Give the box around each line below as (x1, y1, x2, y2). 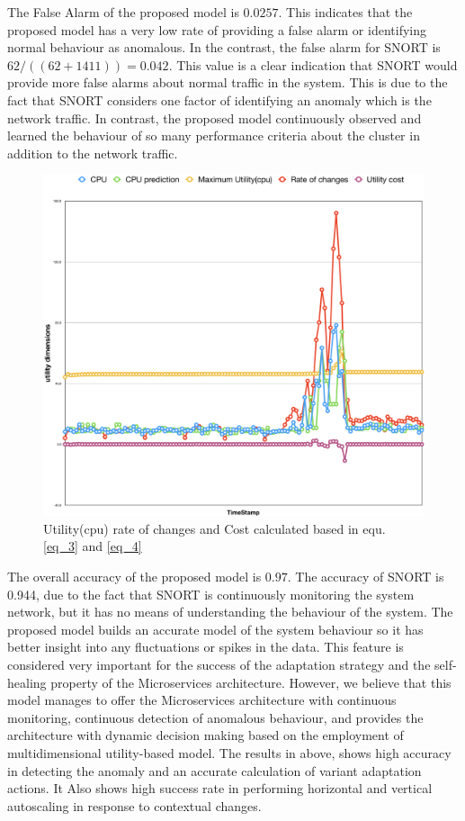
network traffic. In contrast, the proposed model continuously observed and (7, 108, 422, 127)
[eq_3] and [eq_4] (43, 537, 142, 555)
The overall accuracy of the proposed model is (7, 566, 262, 585)
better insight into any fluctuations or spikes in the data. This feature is (7, 637, 404, 656)
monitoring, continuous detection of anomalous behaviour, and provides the (7, 708, 424, 726)
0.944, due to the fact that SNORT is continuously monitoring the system (7, 584, 415, 603)
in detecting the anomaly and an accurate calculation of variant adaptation (7, 761, 422, 780)
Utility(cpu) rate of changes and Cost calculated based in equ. (43, 519, 386, 537)
